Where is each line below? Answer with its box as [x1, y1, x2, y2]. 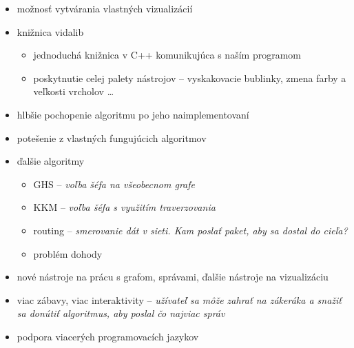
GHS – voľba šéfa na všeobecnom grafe [33, 176, 195, 191]
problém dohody [33, 246, 103, 260]
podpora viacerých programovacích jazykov [17, 329, 199, 343]
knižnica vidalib [17, 24, 84, 39]
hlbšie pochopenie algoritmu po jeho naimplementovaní [17, 107, 249, 121]
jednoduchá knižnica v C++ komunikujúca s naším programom [33, 48, 301, 62]
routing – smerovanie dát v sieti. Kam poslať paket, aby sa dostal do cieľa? [33, 223, 348, 237]
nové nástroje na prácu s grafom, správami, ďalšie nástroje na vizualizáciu [17, 269, 329, 284]
